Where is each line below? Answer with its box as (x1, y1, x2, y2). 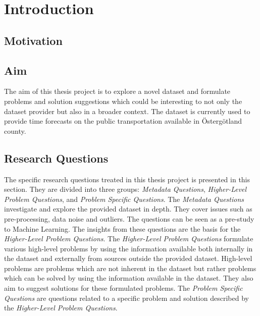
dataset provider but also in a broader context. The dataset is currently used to (4, 106, 250, 116)
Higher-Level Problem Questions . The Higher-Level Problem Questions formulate (4, 233, 253, 244)
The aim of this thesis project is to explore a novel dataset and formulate (4, 86, 231, 96)
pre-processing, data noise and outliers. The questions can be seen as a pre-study (4, 213, 254, 224)
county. (4, 125, 26, 136)
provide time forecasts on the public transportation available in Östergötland (4, 116, 242, 126)
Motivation (4, 32, 63, 48)
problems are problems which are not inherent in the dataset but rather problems (4, 262, 256, 273)
